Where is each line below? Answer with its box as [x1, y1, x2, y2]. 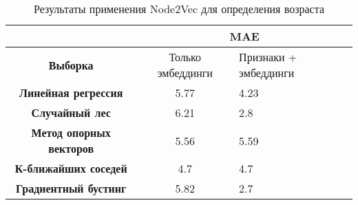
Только [169, 49, 202, 65]
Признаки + [239, 49, 297, 65]
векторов [48, 140, 94, 156]
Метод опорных [31, 125, 111, 140]
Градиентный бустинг [16, 180, 127, 196]
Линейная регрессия [19, 85, 123, 100]
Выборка [48, 56, 94, 73]
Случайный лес [31, 105, 111, 120]
